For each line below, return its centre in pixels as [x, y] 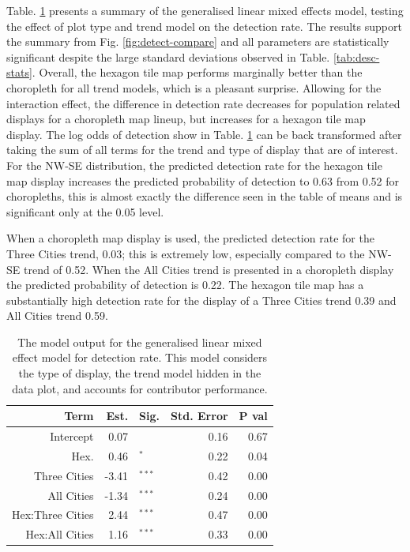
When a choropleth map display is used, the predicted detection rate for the [190, 238]
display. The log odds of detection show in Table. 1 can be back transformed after [204, 134]
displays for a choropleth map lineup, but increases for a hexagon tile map [186, 119]
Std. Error [199, 416]
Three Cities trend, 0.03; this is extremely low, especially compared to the [186, 253]
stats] [19, 72]
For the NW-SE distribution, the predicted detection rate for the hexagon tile [194, 165]
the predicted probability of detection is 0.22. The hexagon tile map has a [185, 285]
